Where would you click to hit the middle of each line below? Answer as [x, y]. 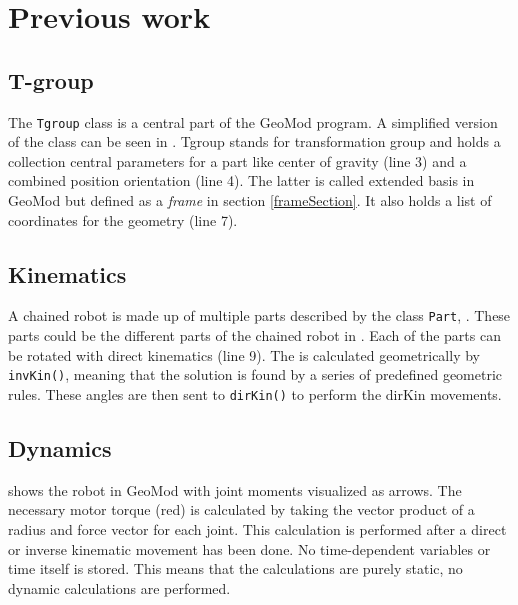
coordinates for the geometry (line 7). [123, 219]
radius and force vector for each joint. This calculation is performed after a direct [257, 528]
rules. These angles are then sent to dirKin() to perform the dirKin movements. [255, 393]
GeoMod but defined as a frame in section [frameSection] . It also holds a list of [250, 200]
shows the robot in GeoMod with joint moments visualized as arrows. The [235, 489]
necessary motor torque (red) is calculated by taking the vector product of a [241, 509]
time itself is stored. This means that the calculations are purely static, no [235, 568]
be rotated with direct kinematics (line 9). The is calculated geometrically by [244, 354]
